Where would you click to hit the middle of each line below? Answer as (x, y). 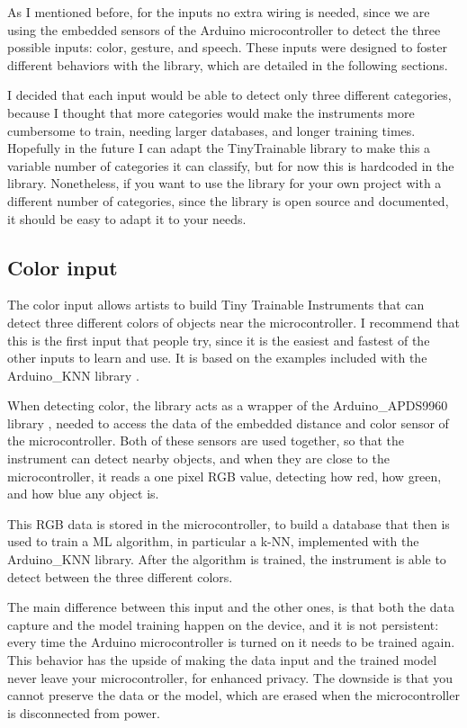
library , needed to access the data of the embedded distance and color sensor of (228, 422)
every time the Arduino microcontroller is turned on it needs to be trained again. (231, 642)
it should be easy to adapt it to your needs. (127, 218)
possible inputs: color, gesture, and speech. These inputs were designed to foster (227, 47)
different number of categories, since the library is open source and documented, (228, 200)
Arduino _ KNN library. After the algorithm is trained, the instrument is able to (227, 559)
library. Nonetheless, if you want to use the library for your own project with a (225, 183)
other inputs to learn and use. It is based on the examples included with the (217, 358)
